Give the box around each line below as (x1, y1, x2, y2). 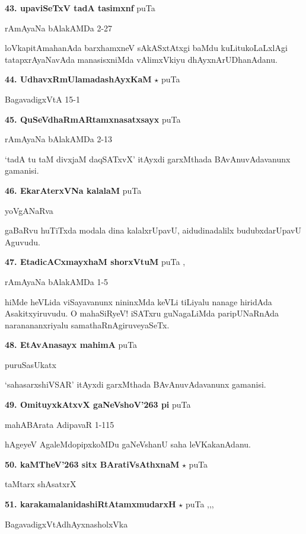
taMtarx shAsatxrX (5, 478, 76, 490)
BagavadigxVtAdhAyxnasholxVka (5, 517, 128, 530)
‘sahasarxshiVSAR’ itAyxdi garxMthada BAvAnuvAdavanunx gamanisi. (5, 378, 266, 391)
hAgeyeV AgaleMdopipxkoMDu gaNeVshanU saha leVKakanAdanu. (5, 438, 251, 450)
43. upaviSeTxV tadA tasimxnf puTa (5, 2, 155, 14)
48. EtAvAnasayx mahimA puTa (5, 338, 138, 351)
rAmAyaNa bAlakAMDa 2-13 (5, 133, 113, 145)
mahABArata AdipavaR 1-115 (5, 418, 114, 430)
